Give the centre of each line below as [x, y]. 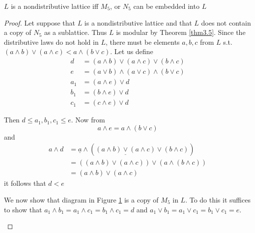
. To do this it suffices [218, 200]
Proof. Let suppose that [40, 22]
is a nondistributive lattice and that [138, 22]
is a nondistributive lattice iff [55, 6]
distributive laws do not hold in [51, 42]
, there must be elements [142, 42]
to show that [23, 209]
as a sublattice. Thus [75, 32]
